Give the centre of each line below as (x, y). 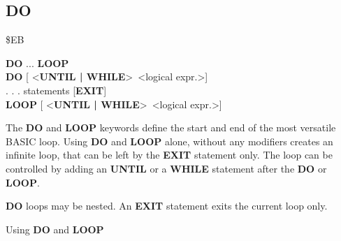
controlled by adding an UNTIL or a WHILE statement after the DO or (166, 168)
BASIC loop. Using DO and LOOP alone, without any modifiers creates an (169, 141)
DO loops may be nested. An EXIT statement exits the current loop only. (167, 206)
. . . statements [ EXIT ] (56, 90)
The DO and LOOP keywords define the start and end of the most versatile (171, 127)
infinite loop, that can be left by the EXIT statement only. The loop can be (169, 155)
